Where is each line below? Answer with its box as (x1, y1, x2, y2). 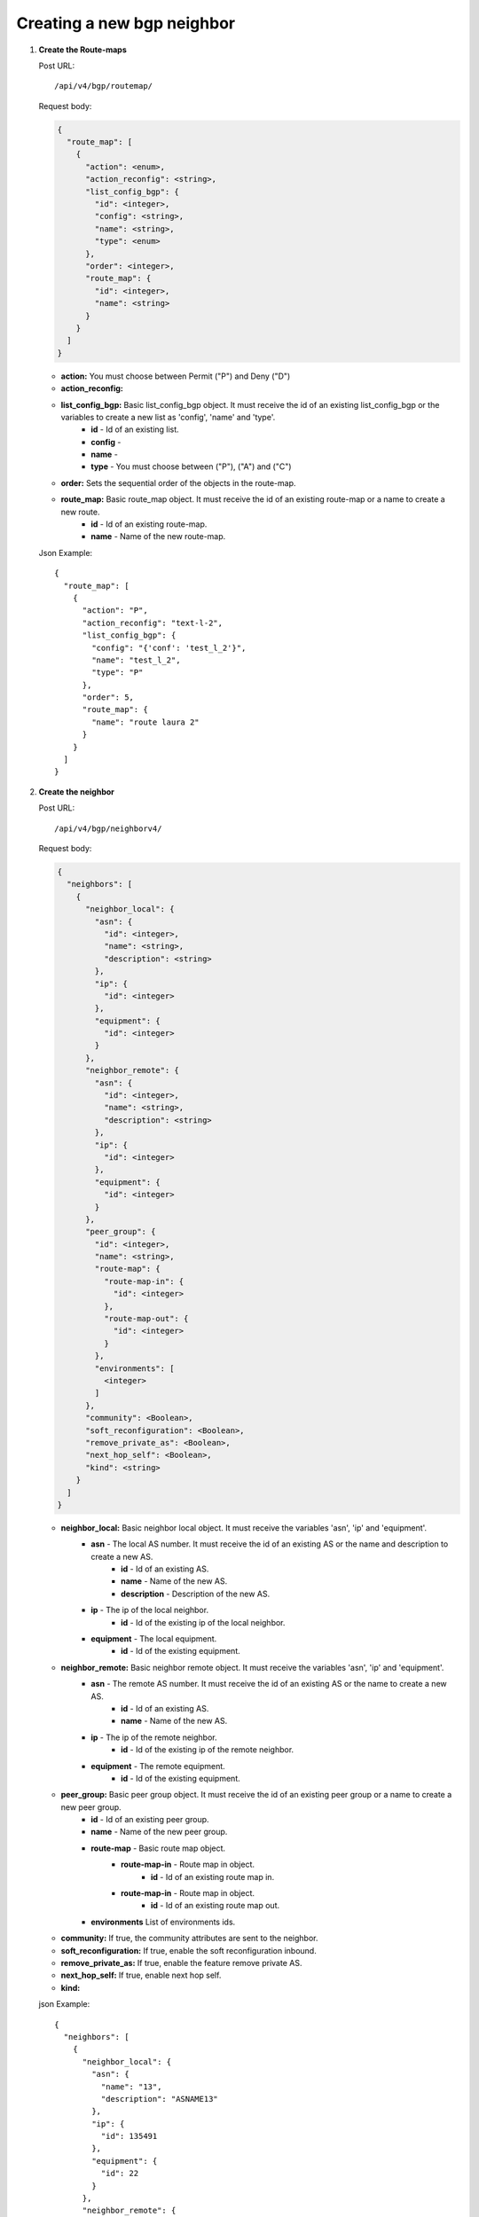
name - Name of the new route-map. (90, 531, 226, 542)
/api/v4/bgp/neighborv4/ (54, 823, 162, 834)
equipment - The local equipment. (90, 1633, 217, 1644)
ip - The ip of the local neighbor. (90, 1605, 208, 1616)
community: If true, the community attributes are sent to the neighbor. (60, 1933, 318, 1944)
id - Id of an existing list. (90, 424, 179, 435)
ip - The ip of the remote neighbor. (90, 1732, 217, 1743)
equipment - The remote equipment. (90, 1760, 225, 1771)
